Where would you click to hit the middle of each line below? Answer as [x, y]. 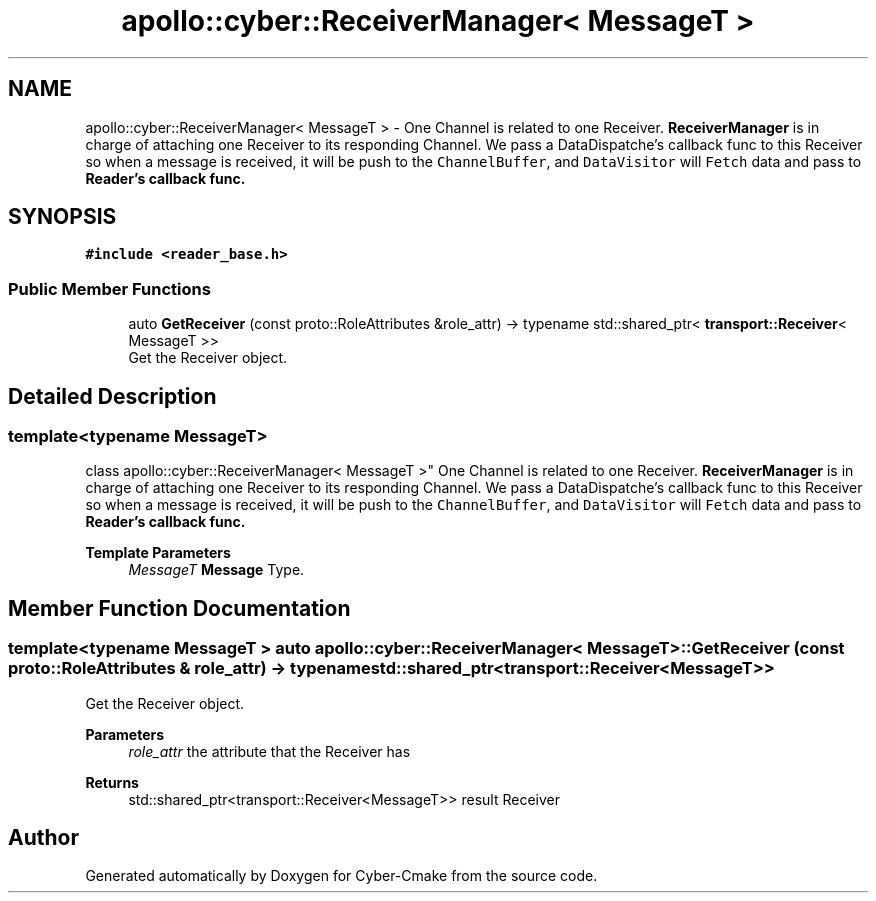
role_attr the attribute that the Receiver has [269, 751]
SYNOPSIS [62, 217]
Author [43, 838]
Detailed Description [112, 396]
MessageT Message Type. [216, 570]
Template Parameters [158, 553]
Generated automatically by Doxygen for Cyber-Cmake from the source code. [341, 876]
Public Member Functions [109, 288]
